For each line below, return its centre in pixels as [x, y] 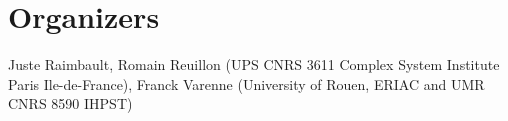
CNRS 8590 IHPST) [70, 103]
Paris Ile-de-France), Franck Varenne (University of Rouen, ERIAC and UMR [246, 83]
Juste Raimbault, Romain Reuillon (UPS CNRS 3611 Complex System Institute [254, 64]
